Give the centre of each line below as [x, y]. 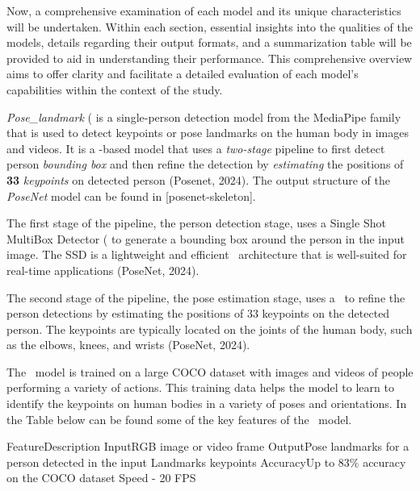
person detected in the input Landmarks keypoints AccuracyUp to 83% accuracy [206, 462]
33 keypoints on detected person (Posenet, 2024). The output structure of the [198, 179]
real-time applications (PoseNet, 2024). [103, 270]
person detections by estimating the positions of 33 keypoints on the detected [198, 313]
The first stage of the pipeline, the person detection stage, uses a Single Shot [196, 223]
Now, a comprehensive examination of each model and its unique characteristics [204, 10]
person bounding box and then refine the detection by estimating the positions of [205, 164]
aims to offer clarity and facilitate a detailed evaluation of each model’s [183, 74]
